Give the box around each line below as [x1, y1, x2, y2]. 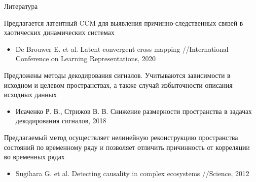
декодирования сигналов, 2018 [15, 115, 107, 126]
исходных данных [4, 89, 57, 100]
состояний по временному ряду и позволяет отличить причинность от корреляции [4, 142, 250, 152]
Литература [4, 1, 38, 11]
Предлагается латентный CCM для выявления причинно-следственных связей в [4, 17, 243, 28]
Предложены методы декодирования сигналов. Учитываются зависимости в [4, 70, 231, 80]
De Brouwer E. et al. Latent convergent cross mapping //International [15, 43, 229, 54]
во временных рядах [4, 151, 65, 162]
